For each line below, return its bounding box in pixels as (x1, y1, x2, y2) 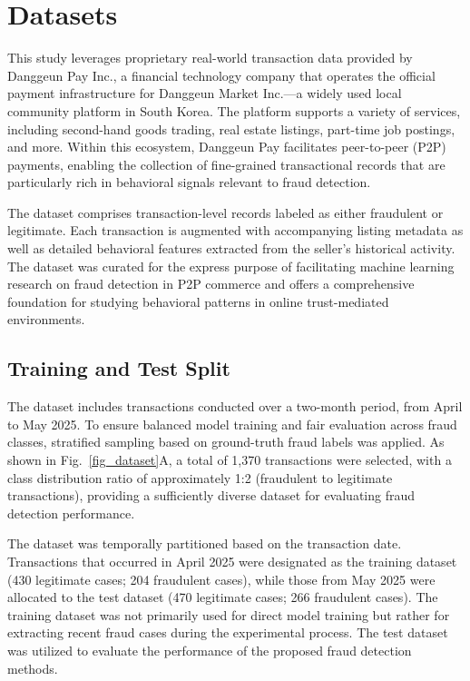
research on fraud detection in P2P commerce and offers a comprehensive (7, 274, 415, 293)
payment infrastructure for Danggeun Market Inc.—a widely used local (7, 84, 402, 103)
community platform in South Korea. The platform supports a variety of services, (7, 101, 461, 120)
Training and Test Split (7, 354, 230, 382)
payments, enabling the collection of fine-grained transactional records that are (7, 154, 446, 173)
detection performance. (7, 503, 135, 522)
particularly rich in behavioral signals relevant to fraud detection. (7, 173, 371, 192)
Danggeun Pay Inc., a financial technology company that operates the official (7, 65, 436, 84)
